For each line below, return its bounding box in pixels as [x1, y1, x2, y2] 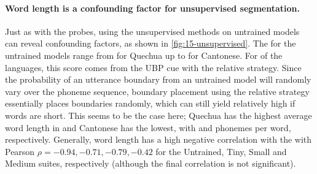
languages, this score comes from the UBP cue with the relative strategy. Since [5, 61, 302, 74]
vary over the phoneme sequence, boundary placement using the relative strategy [5, 85, 310, 97]
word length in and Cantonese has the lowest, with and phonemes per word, [5, 121, 291, 134]
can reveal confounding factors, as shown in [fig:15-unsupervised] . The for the [5, 37, 296, 50]
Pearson [5, 145, 35, 157]
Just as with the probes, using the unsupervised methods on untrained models [5, 25, 300, 37]
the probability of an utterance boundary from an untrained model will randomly [5, 73, 311, 86]
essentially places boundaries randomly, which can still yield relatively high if [5, 97, 295, 110]
